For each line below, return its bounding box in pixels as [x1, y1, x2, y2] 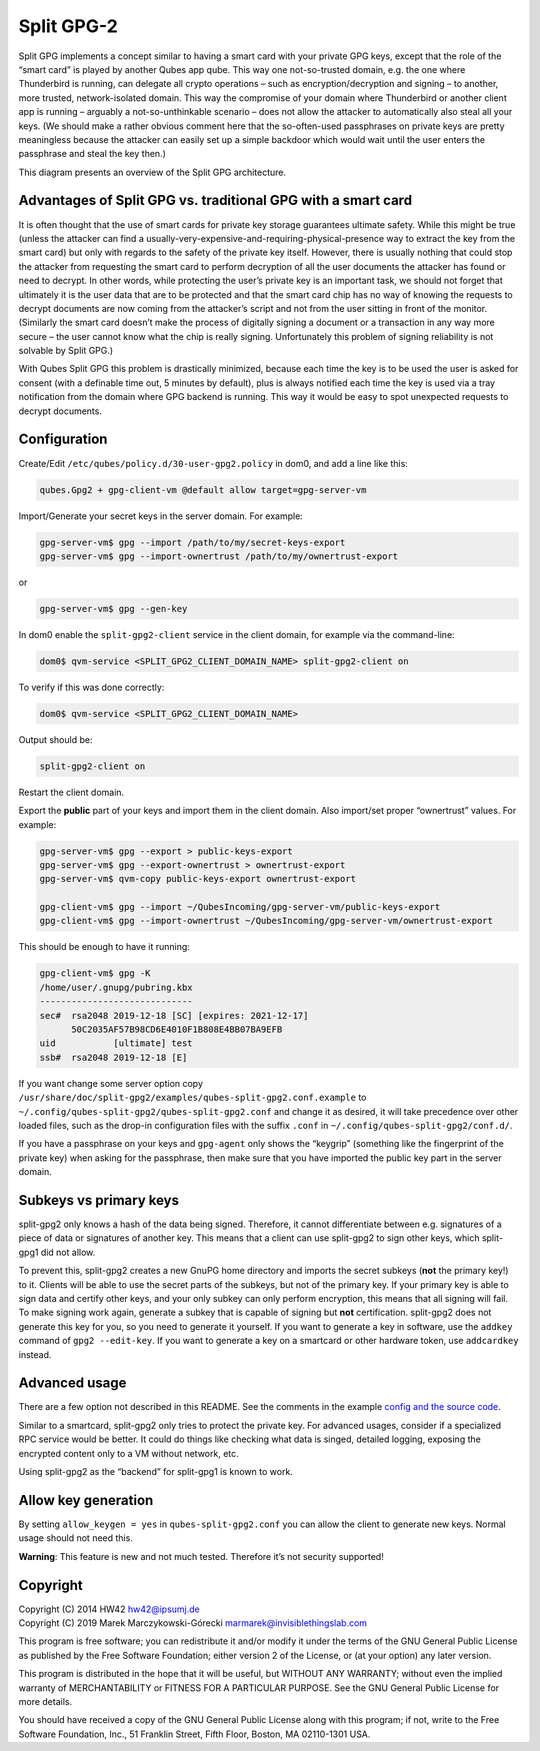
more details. [18, 1695, 73, 1707]
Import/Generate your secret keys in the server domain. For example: [18, 510, 304, 522]
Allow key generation [18, 1491, 154, 1509]
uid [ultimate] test [39, 1038, 194, 1049]
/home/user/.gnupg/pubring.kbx [39, 981, 194, 993]
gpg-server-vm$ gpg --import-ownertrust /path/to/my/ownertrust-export [39, 550, 399, 562]
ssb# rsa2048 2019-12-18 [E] [39, 1051, 188, 1063]
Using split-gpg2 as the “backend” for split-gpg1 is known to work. [18, 1466, 294, 1478]
